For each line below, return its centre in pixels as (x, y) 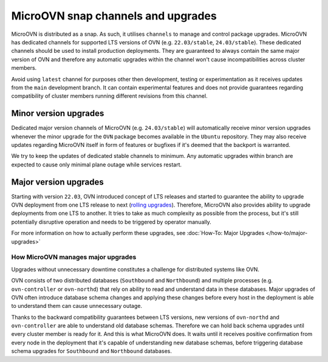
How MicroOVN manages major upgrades (74, 257)
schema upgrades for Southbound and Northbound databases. (92, 351)
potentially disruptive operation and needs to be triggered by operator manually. (111, 222)
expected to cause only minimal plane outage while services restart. (97, 165)
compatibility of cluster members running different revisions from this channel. (109, 96)
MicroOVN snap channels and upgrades (114, 16)
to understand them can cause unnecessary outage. (77, 306)
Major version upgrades (58, 182)
